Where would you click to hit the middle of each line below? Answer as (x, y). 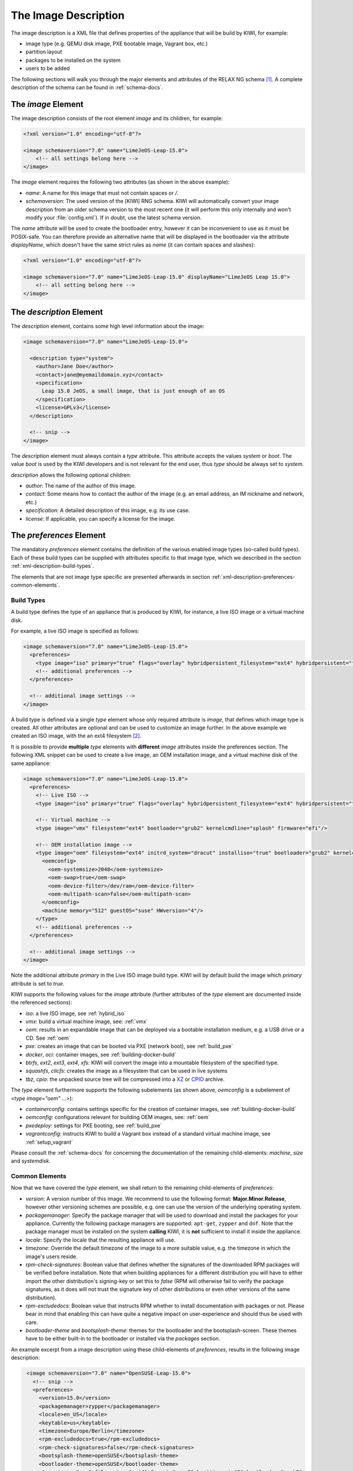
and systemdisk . (31, 1161)
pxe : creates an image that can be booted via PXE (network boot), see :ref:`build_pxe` (129, 1046)
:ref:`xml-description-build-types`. (52, 566)
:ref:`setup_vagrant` (49, 1142)
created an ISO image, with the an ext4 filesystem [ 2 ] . (76, 736)
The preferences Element (58, 535)
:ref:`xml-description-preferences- (253, 577)
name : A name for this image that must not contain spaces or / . (102, 193)
